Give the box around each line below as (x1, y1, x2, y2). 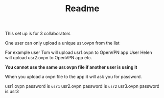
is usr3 (5, 89, 19, 95)
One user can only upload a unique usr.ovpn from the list (5, 40, 120, 46)
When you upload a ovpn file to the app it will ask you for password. (5, 74, 142, 80)
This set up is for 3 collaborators (5, 30, 71, 37)
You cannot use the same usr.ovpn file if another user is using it (5, 64, 138, 70)
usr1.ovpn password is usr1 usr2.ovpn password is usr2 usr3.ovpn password (5, 83, 160, 89)
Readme (65, 3, 99, 14)
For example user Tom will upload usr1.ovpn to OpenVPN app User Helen (5, 49, 153, 55)
